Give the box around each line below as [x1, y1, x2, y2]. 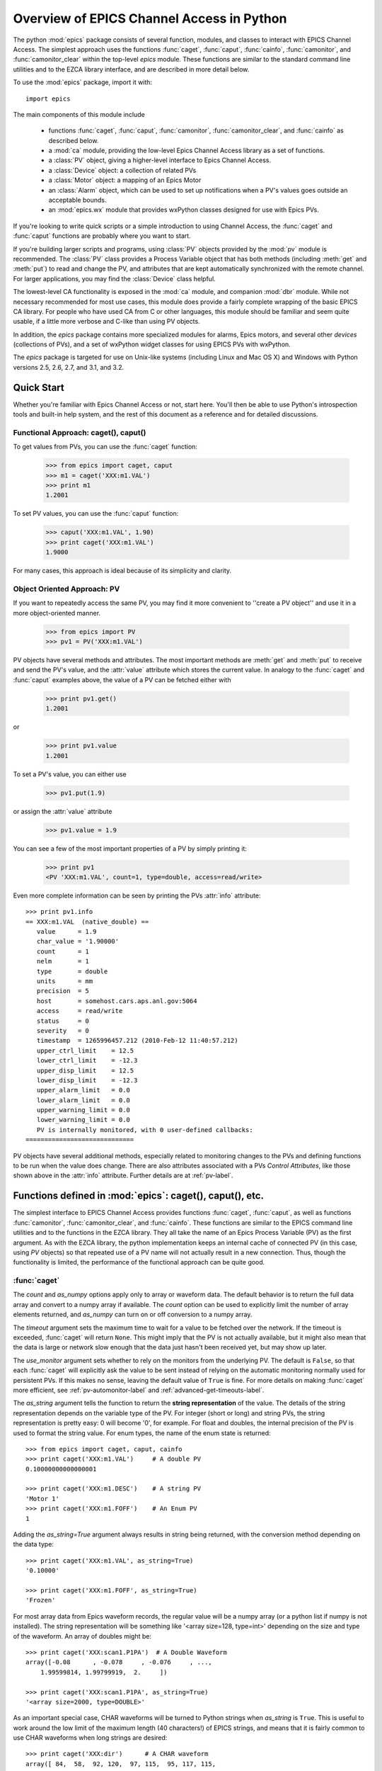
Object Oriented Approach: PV [13, 584, 120, 594]
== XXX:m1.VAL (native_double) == [25, 917, 149, 926]
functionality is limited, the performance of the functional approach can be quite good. [13, 1258, 265, 1267]
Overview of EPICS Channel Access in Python [13, 11, 287, 26]
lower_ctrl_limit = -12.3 [36, 1056, 138, 1065]
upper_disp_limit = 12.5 [36, 1066, 134, 1075]
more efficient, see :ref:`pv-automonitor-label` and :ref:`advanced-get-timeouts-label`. [13, 1386, 265, 1394]
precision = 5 [36, 987, 90, 995]
